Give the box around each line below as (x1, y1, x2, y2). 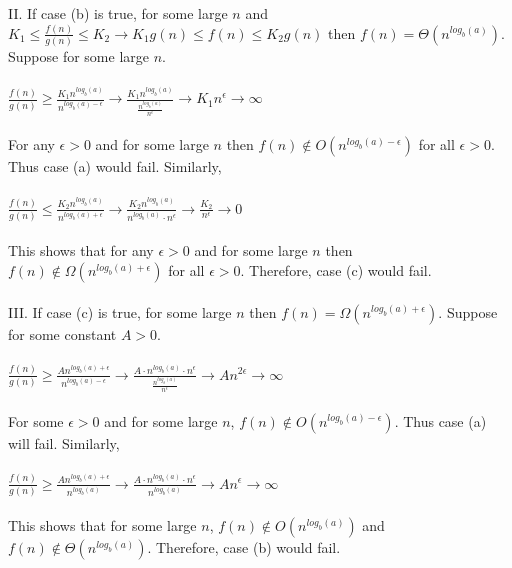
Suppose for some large (8, 46, 150, 67)
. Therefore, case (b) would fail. (147, 537, 341, 558)
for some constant (8, 323, 117, 344)
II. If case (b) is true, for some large (8, 3, 228, 23)
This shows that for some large (8, 515, 197, 536)
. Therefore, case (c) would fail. (240, 260, 432, 281)
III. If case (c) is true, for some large (8, 301, 232, 322)
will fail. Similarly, (8, 432, 120, 453)
